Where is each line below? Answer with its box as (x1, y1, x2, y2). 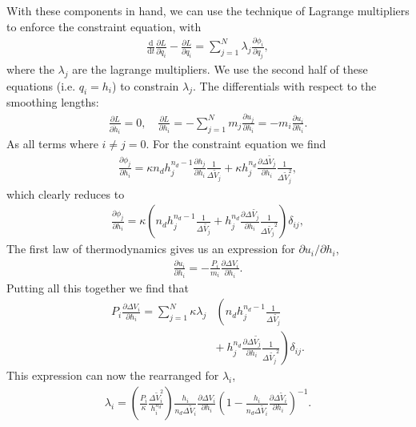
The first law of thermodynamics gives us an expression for (6, 240, 295, 257)
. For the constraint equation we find (146, 135, 326, 152)
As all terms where (6, 135, 98, 152)
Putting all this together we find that (6, 279, 189, 296)
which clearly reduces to (6, 185, 125, 202)
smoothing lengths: (6, 94, 99, 111)
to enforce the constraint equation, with (6, 18, 202, 34)
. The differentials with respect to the (193, 77, 377, 94)
